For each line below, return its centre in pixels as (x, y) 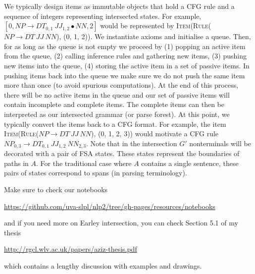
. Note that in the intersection (131, 143)
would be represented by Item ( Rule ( (156, 26)
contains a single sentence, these (190, 163)
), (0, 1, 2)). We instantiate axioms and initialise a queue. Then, (154, 36)
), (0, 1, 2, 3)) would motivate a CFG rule (155, 134)
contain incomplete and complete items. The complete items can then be (114, 104)
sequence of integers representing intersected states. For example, (103, 16)
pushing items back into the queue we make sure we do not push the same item (125, 75)
